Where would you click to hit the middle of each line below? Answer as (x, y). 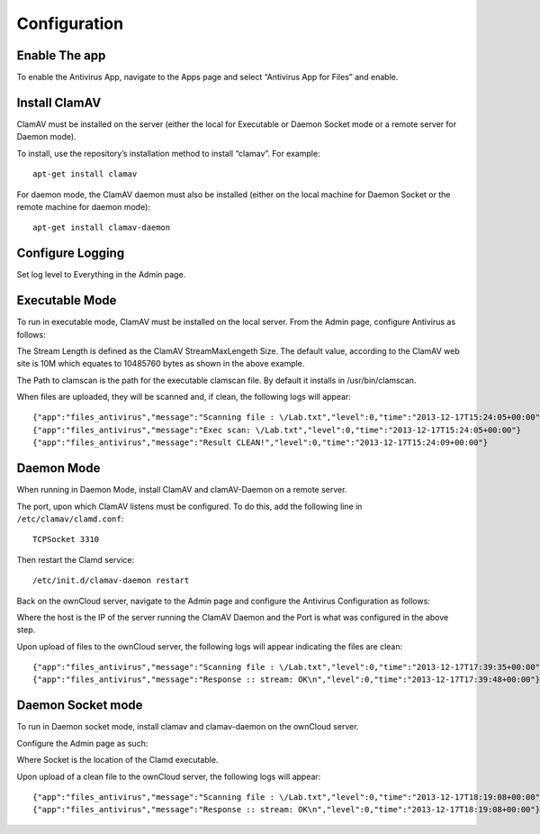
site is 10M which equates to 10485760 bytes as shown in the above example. (161, 364)
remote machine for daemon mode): (83, 206)
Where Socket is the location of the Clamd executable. (117, 760)
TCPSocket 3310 (66, 539)
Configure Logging (71, 254)
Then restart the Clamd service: (76, 559)
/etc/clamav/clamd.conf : (70, 519)
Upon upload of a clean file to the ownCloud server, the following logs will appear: (169, 776)
